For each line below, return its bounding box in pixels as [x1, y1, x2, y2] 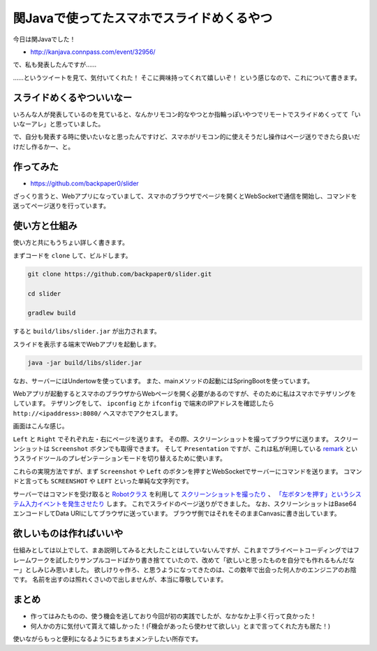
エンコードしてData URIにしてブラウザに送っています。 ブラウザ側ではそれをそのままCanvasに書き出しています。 [13, 509, 341, 517]
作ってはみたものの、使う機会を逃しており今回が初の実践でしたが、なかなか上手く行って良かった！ [30, 612, 317, 620]
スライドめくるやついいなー [13, 92, 133, 103]
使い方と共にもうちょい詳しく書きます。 [13, 238, 129, 247]
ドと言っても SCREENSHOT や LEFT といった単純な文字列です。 [13, 477, 193, 485]
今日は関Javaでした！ [13, 35, 76, 43]
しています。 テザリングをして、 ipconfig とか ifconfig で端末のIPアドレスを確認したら [13, 399, 275, 408]
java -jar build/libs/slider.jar [27, 359, 142, 366]
